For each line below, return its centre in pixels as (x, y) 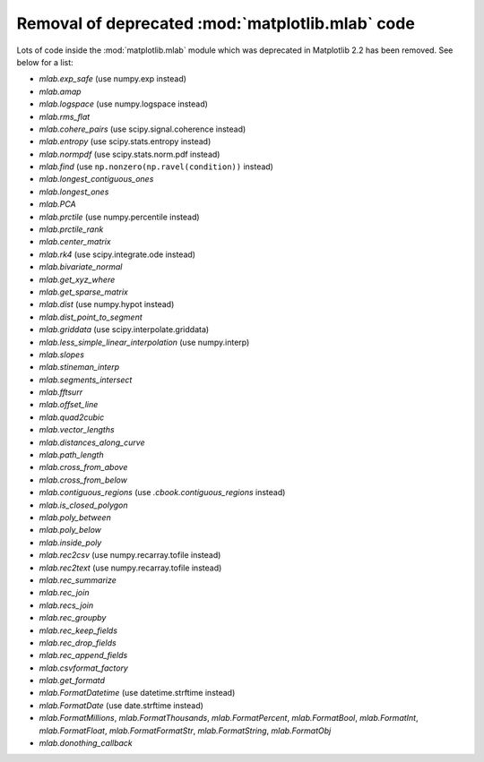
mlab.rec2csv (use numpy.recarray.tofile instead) (130, 555)
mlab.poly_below (70, 530)
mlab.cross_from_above (83, 467)
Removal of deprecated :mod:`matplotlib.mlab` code (216, 23)
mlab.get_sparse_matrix (84, 292)
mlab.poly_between (75, 518)
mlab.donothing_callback (86, 743)
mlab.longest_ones (74, 192)
